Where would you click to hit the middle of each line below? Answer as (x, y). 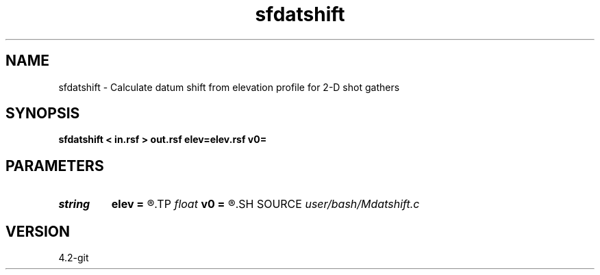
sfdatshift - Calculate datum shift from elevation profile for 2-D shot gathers (229, 87)
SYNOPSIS (43, 114)
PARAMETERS (55, 166)
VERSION (38, 231)
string (74, 204)
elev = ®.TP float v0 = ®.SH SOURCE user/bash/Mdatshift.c (265, 204)
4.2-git (74, 258)
